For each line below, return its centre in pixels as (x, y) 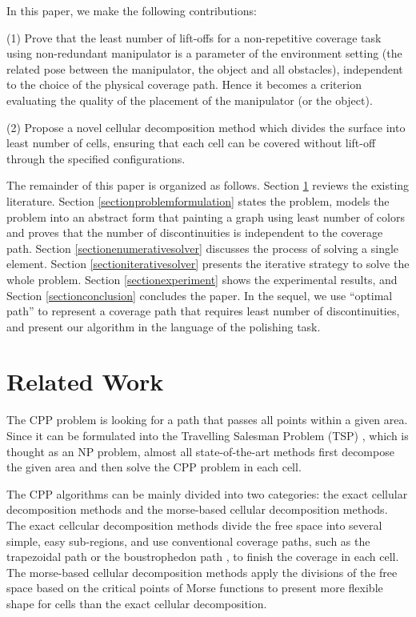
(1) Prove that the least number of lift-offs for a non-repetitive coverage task (194, 37)
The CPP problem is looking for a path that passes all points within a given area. (207, 420)
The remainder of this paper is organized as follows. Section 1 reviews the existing (208, 185)
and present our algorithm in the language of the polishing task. (164, 326)
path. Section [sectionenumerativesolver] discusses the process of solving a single (203, 248)
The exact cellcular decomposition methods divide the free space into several (194, 525)
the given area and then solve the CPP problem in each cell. (154, 467)
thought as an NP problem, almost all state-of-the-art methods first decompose (200, 451)
